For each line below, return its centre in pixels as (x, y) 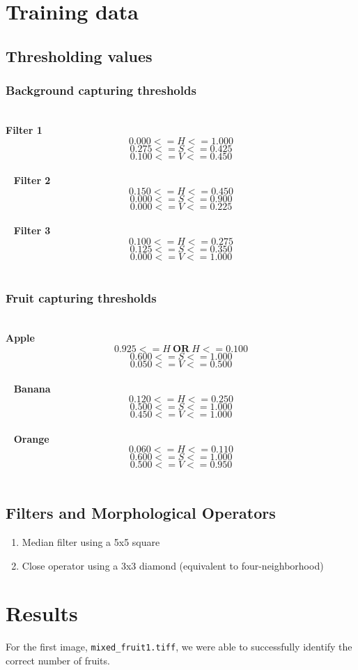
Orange (31, 438)
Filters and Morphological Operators (141, 513)
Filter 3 (32, 230)
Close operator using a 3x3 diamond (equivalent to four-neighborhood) (173, 565)
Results (42, 613)
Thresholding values (79, 55)
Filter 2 (32, 180)
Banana (32, 388)
